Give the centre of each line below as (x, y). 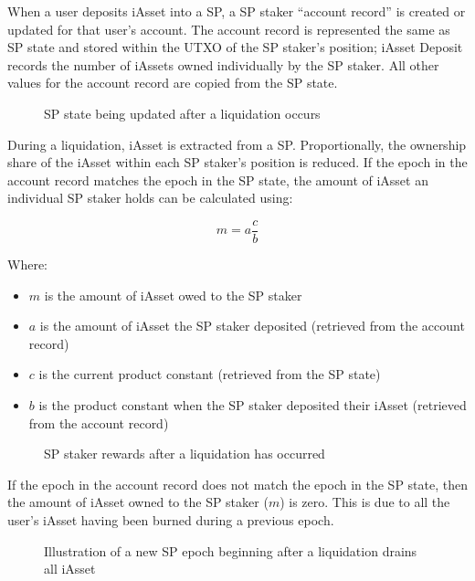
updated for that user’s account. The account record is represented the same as (229, 29)
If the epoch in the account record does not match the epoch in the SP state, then (238, 484)
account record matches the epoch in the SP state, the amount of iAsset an (218, 180)
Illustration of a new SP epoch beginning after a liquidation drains (231, 550)
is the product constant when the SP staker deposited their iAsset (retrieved (253, 404)
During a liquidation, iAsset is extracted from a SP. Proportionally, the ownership (237, 144)
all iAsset (70, 569)
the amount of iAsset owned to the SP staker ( (138, 502)
